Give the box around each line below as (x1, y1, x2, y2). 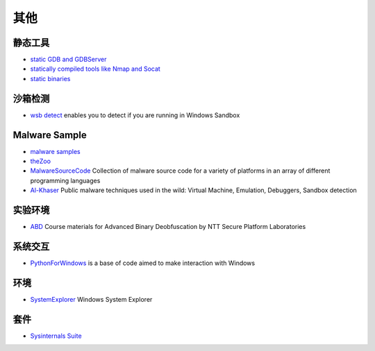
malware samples (30, 147, 81, 155)
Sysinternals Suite (30, 332, 83, 340)
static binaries (30, 74, 71, 83)
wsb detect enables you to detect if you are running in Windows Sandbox (30, 111, 240, 119)
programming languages (30, 176, 101, 185)
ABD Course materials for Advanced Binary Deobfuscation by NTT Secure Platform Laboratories (30, 223, 306, 231)
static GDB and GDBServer (30, 55, 107, 64)
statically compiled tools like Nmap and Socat (30, 65, 161, 73)
